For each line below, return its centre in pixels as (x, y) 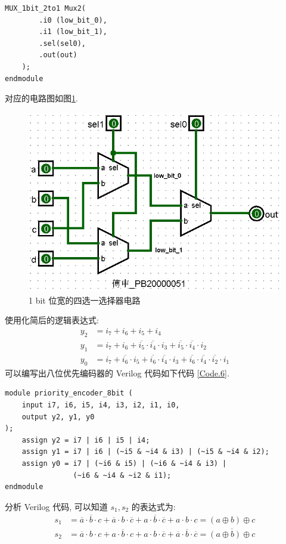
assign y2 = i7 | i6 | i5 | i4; (86, 440)
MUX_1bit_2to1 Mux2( (46, 8)
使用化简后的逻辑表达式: (52, 320)
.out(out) (58, 55)
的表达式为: (153, 506)
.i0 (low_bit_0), (73, 20)
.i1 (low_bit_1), (73, 32)
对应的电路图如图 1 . (41, 98)
